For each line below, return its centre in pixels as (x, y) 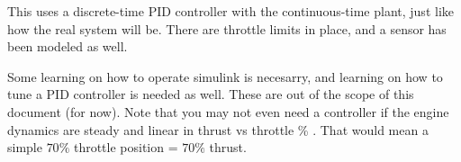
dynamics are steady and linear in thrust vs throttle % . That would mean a (218, 129)
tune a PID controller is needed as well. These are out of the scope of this (211, 94)
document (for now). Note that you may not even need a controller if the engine (228, 111)
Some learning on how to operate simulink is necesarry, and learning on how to (225, 76)
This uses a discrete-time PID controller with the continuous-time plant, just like (230, 11)
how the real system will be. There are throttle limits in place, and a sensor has (227, 28)
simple (25, 147)
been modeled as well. (68, 46)
